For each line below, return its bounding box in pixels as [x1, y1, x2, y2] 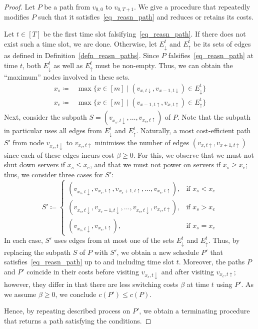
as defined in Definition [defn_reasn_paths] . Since [4, 50, 159, 61]
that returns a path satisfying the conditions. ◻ [4, 315, 151, 325]
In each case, [4, 235, 43, 245]
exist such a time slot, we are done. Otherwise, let [4, 38, 157, 49]
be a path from [44, 2, 90, 12]
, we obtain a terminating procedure [139, 305, 250, 316]
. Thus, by [208, 235, 240, 245]
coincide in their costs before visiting [26, 266, 139, 276]
